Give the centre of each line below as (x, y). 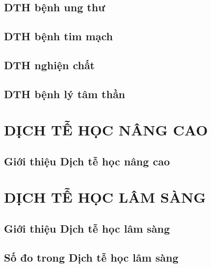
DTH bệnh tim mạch (58, 36)
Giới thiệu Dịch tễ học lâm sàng (87, 228)
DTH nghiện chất (50, 65)
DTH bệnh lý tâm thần (65, 94)
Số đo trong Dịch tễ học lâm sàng (91, 257)
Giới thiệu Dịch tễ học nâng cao (87, 161)
